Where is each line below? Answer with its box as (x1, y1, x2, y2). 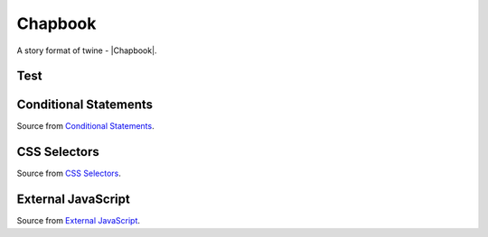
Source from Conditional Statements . (16, 121, 155, 132)
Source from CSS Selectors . (16, 168, 121, 179)
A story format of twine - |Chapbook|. (16, 45, 157, 56)
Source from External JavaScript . (16, 215, 140, 226)
